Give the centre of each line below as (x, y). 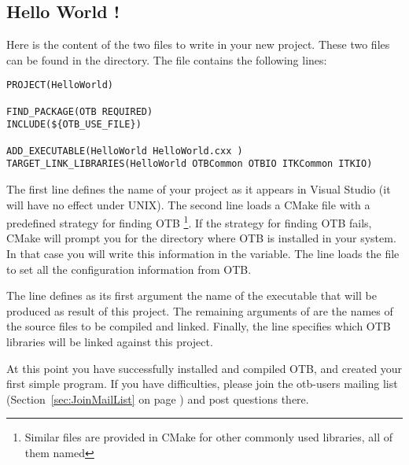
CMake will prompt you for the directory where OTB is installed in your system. (201, 238)
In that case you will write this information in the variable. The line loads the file (203, 254)
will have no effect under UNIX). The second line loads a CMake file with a (188, 204)
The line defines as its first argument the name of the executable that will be (192, 295)
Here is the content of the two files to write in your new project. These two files (198, 44)
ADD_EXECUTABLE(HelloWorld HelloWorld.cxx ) (125, 151)
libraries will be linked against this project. (110, 341)
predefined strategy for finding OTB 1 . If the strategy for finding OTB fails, (189, 221)
